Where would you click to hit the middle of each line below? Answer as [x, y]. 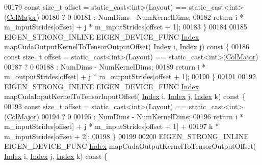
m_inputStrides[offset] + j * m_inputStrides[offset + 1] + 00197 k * [112, 126]
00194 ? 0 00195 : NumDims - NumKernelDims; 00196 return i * [142, 116]
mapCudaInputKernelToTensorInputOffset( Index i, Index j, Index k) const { [125, 96]
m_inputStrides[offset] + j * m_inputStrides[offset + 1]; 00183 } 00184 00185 [126, 27]
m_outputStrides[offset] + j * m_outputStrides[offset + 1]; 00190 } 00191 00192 [130, 76]
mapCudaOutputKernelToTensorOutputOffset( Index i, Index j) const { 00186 [127, 46]
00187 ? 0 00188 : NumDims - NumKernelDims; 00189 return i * [105, 66]
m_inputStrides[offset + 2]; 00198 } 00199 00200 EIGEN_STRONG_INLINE [126, 136]
